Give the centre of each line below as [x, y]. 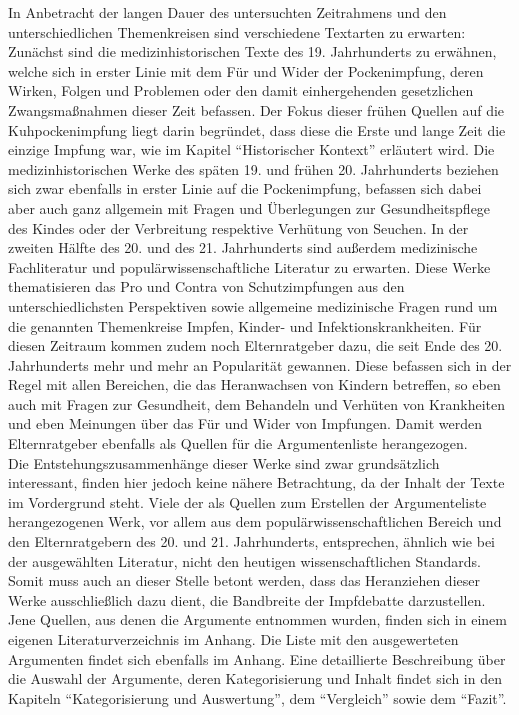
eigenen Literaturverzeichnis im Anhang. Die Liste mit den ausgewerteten [233, 639]
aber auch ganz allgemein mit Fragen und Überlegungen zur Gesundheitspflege [249, 207]
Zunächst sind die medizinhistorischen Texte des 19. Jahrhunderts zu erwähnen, [252, 51]
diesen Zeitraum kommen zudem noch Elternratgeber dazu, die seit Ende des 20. [255, 345]
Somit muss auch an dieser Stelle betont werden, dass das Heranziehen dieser [244, 580]
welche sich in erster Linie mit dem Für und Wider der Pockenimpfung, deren [246, 70]
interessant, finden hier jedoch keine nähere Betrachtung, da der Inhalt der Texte [256, 482]
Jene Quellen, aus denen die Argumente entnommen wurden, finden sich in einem [257, 619]
